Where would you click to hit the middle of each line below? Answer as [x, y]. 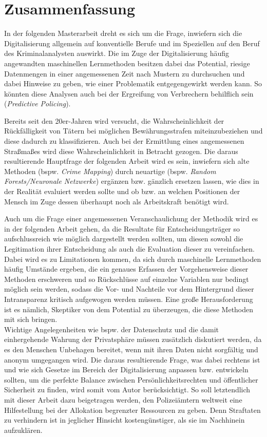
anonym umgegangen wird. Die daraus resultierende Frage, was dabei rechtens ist [132, 359]
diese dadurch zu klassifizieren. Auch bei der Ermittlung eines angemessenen [124, 141]
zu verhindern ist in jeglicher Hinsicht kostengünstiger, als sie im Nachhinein [125, 420]
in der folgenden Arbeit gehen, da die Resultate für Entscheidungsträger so [122, 228]
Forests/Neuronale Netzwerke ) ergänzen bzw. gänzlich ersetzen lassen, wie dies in [132, 181]
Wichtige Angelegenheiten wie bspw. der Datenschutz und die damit [112, 329]
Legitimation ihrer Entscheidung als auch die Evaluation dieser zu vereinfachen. [129, 249]
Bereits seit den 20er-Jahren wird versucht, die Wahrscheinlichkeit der [114, 120]
